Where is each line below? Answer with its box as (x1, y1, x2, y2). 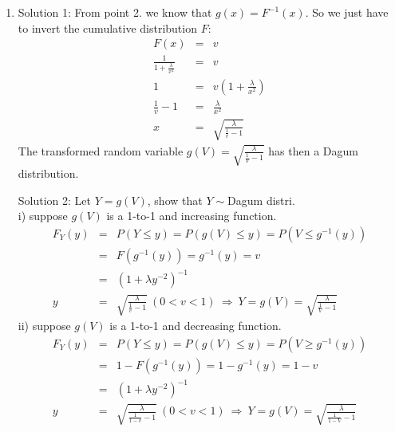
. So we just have (305, 4, 389, 20)
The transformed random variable (18, 142, 184, 159)
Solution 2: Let (18, 191, 92, 208)
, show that (147, 191, 203, 208)
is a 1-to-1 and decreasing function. (109, 316, 282, 333)
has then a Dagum (268, 142, 358, 159)
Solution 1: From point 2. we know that (18, 4, 212, 20)
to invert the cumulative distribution (18, 19, 197, 36)
